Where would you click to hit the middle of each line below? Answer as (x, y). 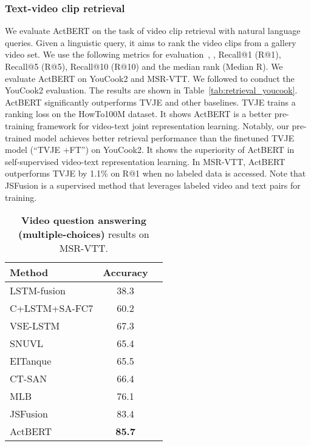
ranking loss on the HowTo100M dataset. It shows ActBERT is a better (138, 114)
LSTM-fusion (38, 291)
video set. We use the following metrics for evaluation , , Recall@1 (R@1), (143, 54)
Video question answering (84, 220)
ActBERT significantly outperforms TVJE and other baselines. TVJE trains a (150, 102)
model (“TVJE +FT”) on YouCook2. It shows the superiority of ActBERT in (150, 150)
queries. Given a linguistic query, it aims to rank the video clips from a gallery (151, 42)
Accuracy (125, 272)
